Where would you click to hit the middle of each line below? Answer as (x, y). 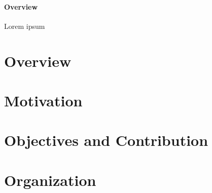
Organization (50, 180)
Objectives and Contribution (106, 140)
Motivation (43, 100)
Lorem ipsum (25, 26)
